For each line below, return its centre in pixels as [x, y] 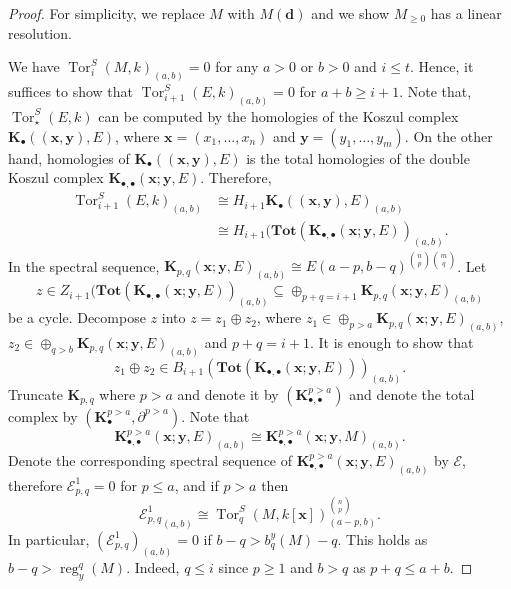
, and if [196, 484]
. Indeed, [153, 566]
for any [237, 66]
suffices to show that [71, 91]
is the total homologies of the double [358, 157]
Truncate [35, 393]
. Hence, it [442, 66]
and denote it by [228, 393]
